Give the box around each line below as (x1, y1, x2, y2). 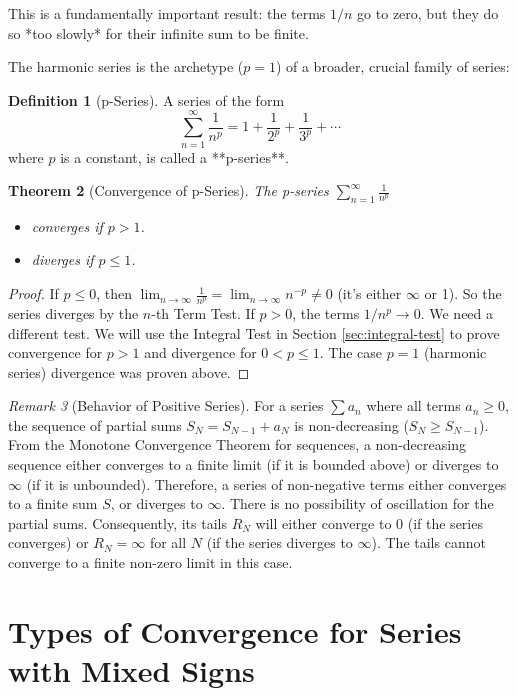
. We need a (420, 302, 494, 323)
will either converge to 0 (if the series (255, 512, 483, 533)
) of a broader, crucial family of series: (275, 56, 510, 77)
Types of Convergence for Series (8, 610, 462, 651)
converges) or (8, 532, 89, 553)
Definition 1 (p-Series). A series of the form (8, 89, 285, 110)
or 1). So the (424, 283, 502, 304)
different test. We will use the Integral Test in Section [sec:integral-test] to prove (8, 322, 500, 343)
